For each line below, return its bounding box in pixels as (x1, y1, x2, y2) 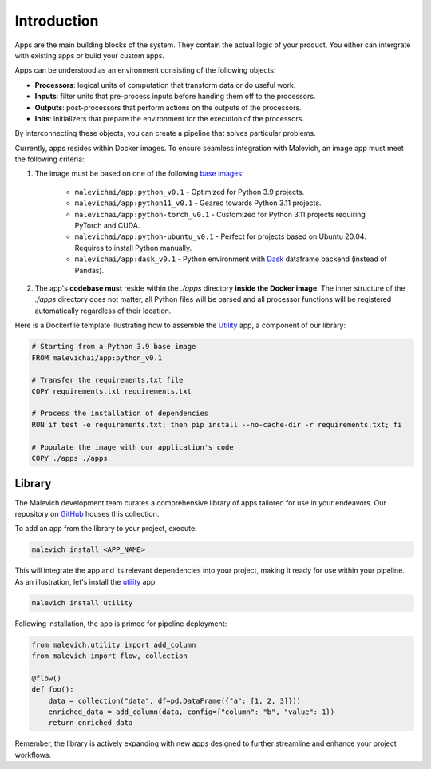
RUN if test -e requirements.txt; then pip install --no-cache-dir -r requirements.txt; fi (31, 420, 402, 429)
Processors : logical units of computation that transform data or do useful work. (34, 80, 296, 89)
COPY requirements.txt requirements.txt (31, 386, 192, 395)
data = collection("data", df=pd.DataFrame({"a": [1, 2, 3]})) (48, 696, 302, 705)
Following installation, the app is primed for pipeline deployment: (14, 619, 227, 628)
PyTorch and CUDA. (74, 220, 140, 231)
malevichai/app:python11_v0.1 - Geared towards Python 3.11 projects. (74, 198, 322, 208)
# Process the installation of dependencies (31, 409, 209, 418)
